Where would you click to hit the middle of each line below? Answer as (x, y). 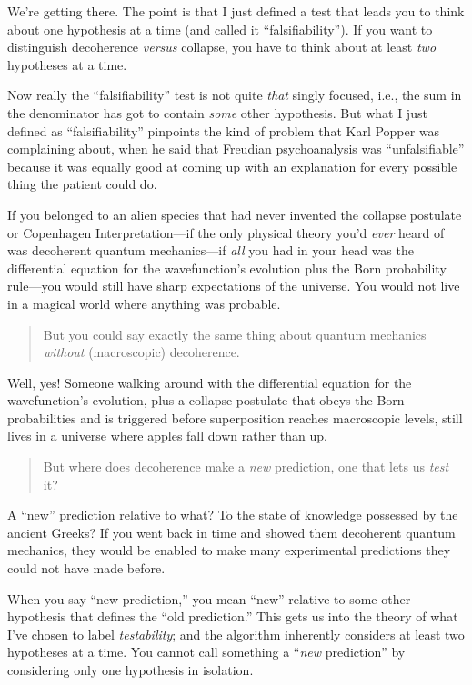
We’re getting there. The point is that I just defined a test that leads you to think (236, 11)
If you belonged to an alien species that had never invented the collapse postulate (235, 214)
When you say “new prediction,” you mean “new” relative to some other (209, 598)
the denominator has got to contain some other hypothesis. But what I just (217, 112)
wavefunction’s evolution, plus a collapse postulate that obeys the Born (206, 400)
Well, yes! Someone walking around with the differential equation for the (210, 382)
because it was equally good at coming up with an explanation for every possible (232, 166)
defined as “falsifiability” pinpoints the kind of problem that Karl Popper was (224, 130)
